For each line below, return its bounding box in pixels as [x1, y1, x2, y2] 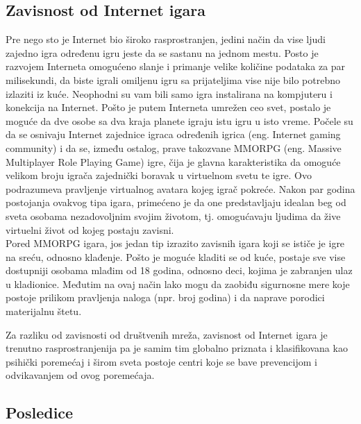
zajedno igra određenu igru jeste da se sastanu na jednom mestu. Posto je [6, 45, 319, 60]
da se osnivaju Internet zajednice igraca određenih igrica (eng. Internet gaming [6, 127, 341, 142]
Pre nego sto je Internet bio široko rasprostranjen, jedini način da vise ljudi [6, 32, 326, 46]
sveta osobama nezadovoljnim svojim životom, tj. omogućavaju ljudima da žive [6, 208, 341, 223]
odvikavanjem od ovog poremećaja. [6, 368, 155, 382]
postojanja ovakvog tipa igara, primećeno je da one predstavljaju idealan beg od [6, 195, 346, 210]
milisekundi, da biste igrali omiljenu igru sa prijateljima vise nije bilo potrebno [6, 72, 340, 87]
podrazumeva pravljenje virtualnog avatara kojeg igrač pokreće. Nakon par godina [6, 181, 355, 196]
